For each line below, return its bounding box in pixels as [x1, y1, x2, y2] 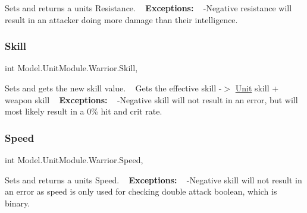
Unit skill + [235, 82, 279, 94]
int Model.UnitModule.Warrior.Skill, [5, 62, 138, 74]
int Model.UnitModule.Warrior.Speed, [5, 154, 143, 166]
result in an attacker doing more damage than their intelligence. [5, 13, 238, 26]
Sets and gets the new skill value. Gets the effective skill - [5, 82, 222, 94]
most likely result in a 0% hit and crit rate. [5, 105, 162, 117]
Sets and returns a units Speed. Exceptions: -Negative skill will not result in [5, 173, 302, 186]
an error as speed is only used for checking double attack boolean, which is [5, 185, 277, 198]
